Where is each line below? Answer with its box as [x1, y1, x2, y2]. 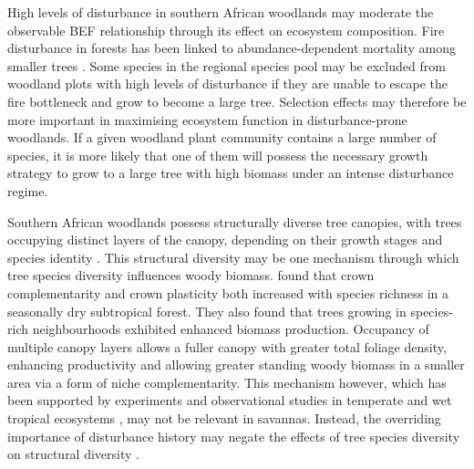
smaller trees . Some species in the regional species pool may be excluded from [7, 56, 446, 75]
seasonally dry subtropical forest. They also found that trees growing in [7, 301, 407, 320]
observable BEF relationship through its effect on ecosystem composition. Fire [7, 20, 445, 39]
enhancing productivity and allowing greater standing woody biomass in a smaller [7, 355, 465, 374]
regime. [7, 181, 48, 200]
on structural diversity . [7, 444, 139, 464]
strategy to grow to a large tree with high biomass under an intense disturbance [7, 163, 454, 182]
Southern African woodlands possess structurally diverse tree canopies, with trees [7, 212, 462, 231]
